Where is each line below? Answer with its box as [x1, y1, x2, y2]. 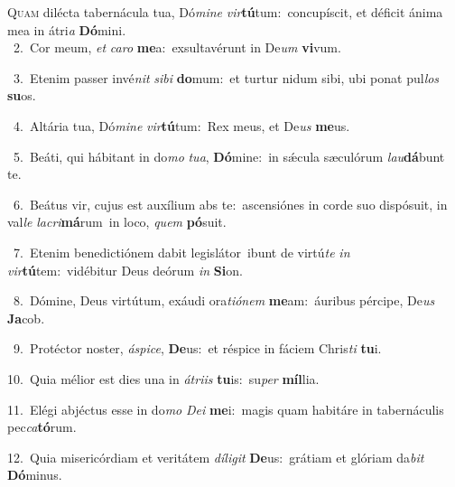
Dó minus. [7, 465, 62, 484]
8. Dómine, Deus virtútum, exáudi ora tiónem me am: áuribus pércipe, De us [13, 291, 435, 310]
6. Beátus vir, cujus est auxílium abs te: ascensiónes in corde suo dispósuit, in [13, 194, 448, 213]
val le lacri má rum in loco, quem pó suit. [7, 212, 227, 231]
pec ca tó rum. [7, 417, 77, 436]
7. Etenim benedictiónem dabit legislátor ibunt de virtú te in [13, 242, 350, 261]
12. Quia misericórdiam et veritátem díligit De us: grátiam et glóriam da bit [7, 447, 424, 466]
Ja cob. [7, 308, 45, 327]
